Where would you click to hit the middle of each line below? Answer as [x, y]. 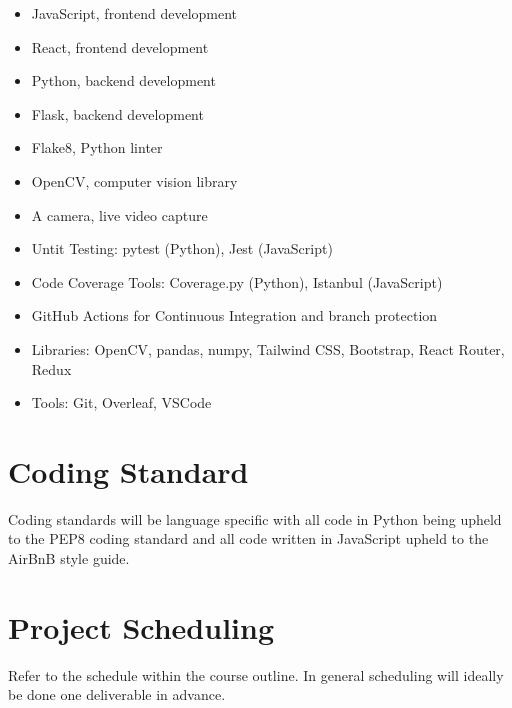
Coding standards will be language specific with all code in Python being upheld [255, 518]
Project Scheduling [141, 626]
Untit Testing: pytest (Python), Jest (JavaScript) [182, 248]
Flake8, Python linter [97, 147]
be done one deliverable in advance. [117, 694]
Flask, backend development [117, 113]
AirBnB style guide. [69, 558]
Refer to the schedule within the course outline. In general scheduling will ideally [256, 674]
